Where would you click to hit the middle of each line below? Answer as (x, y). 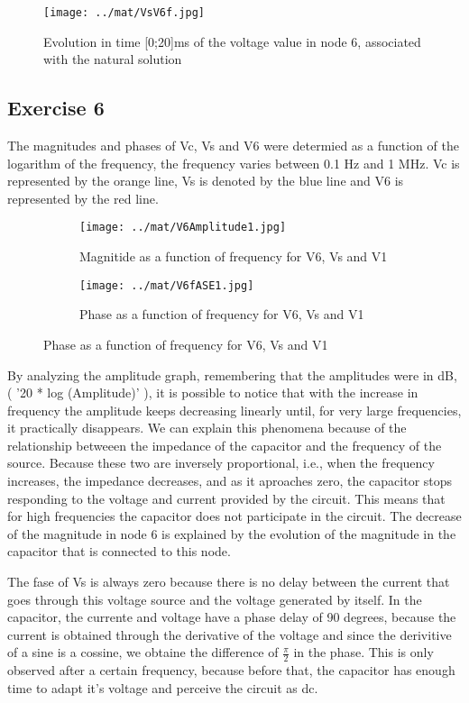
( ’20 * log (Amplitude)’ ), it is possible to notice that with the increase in (213, 393)
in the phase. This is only (363, 652)
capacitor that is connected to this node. (119, 551)
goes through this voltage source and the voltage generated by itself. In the (215, 599)
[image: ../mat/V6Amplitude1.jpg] (183, 228)
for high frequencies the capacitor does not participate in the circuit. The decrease (234, 516)
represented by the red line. (83, 198)
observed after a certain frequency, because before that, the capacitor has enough (231, 670)
